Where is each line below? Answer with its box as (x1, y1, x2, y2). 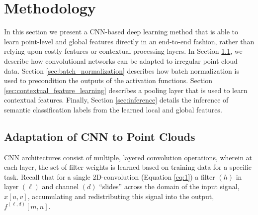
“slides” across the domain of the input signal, (99, 181, 240, 192)
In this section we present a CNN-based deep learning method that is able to (4, 26, 238, 37)
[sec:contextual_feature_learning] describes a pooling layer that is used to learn (4, 85, 248, 95)
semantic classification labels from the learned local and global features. (4, 104, 222, 114)
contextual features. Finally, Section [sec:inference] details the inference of (4, 95, 229, 105)
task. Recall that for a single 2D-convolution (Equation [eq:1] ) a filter (4, 171, 215, 182)
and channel (42, 181, 79, 192)
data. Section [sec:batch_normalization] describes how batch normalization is (4, 65, 239, 76)
